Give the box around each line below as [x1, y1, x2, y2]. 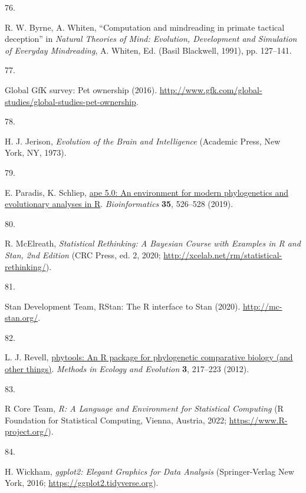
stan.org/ [5, 311, 38, 324]
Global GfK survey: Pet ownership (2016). [5, 83, 157, 96]
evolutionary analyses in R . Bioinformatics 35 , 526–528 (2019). [5, 198, 233, 210]
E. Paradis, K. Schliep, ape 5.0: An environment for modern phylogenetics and [5, 186, 289, 198]
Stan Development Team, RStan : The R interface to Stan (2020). [5, 300, 241, 312]
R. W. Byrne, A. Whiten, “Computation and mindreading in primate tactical [5, 21, 285, 33]
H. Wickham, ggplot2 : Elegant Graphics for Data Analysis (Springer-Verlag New [5, 465, 294, 477]
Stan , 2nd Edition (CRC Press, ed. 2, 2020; [5, 248, 161, 261]
